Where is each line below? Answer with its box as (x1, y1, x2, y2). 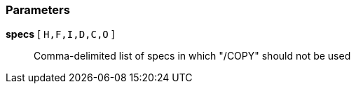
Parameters (6, 3, 70, 17)
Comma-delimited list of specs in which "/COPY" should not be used (34, 50, 351, 62)
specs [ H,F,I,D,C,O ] (6, 28, 115, 41)
